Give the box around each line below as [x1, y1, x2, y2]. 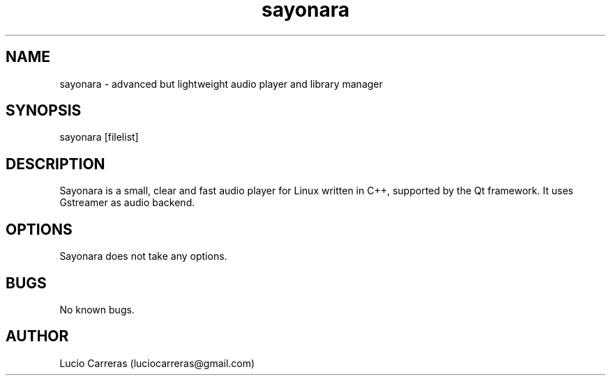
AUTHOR [6, 327, 69, 345]
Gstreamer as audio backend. [59, 196, 195, 209]
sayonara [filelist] [59, 131, 139, 143]
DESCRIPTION [6, 155, 105, 173]
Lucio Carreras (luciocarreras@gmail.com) [59, 357, 255, 369]
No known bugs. [59, 303, 135, 316]
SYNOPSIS [6, 102, 82, 120]
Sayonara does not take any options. [59, 250, 227, 263]
